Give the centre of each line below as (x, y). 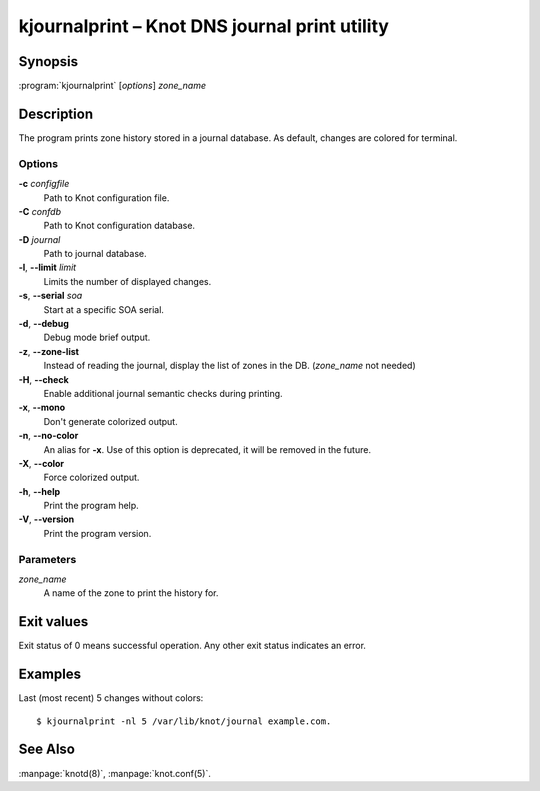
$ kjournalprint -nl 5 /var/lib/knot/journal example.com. (184, 721)
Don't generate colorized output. (111, 421)
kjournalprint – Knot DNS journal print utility (204, 26)
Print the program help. (91, 506)
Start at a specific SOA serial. (104, 309)
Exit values (53, 621)
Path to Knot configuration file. (106, 197)
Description (56, 113)
